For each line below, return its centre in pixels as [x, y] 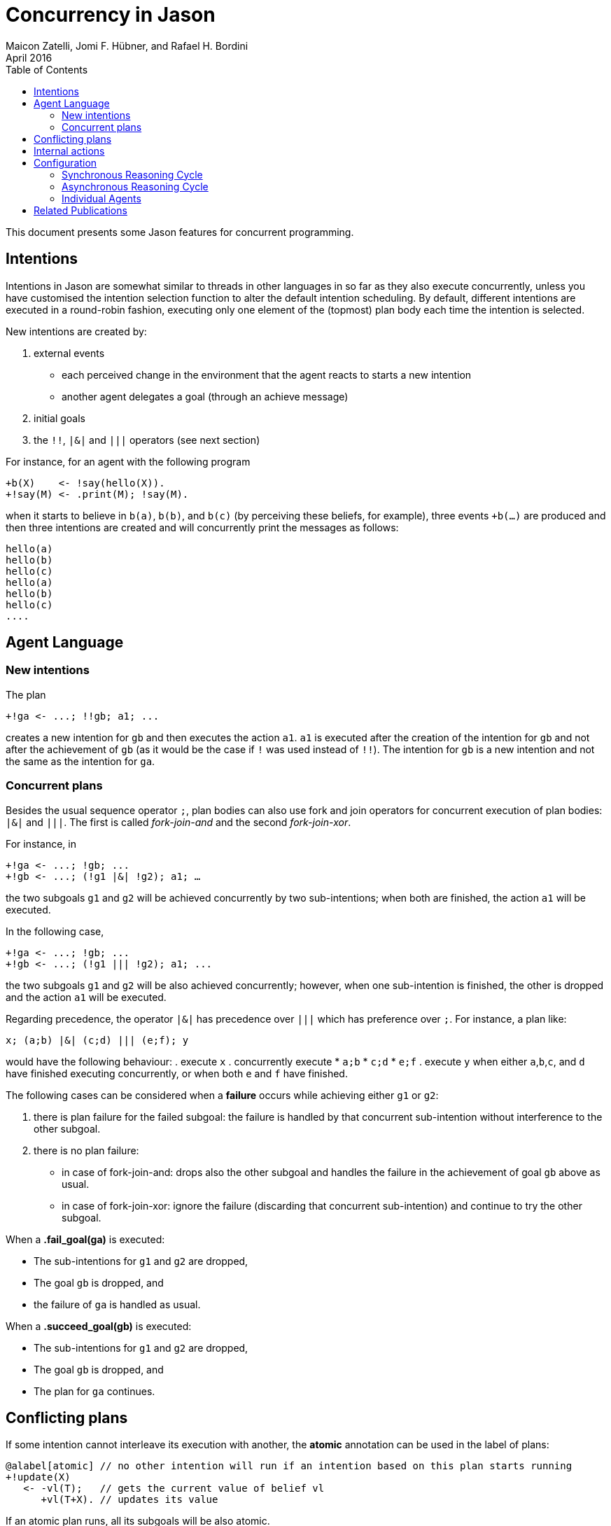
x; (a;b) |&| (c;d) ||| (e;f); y [97, 1040]
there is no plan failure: [86, 1150]
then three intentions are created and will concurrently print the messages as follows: [202, 527]
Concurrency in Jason [111, 15]
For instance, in [41, 843]
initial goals [59, 418]
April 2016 [29, 57]
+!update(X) [38, 1477]
